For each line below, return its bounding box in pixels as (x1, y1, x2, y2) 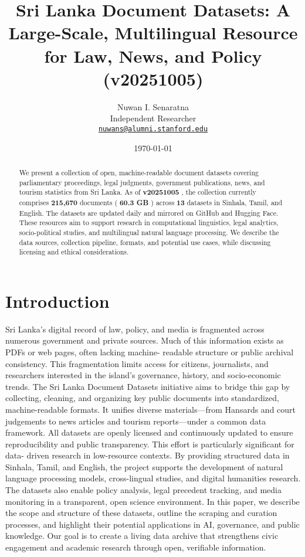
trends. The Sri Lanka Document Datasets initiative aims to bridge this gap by (5, 380, 290, 392)
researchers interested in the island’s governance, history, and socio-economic (5, 369, 281, 381)
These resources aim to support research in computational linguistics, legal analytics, (19, 218, 279, 227)
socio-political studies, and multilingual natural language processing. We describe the (19, 227, 279, 237)
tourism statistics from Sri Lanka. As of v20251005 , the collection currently (19, 187, 256, 198)
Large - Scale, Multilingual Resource (8, 21, 298, 45)
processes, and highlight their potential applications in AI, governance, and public (5, 518, 300, 530)
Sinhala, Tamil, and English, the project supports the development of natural (5, 460, 283, 473)
